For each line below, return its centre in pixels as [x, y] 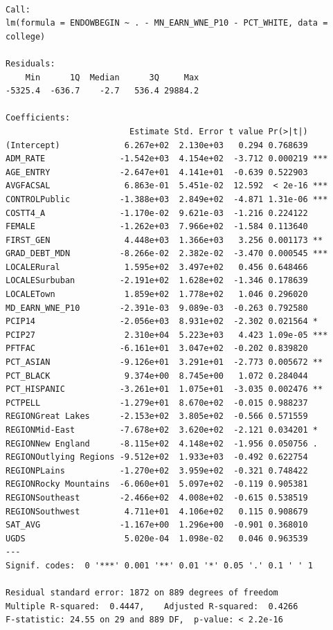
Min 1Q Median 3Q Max [112, 77]
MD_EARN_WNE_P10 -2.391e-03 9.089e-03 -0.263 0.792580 [157, 308]
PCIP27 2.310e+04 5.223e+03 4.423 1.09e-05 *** [167, 335]
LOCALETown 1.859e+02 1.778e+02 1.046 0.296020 [157, 295]
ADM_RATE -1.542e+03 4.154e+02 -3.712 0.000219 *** [167, 159]
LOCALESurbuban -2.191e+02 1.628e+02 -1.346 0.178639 [157, 281]
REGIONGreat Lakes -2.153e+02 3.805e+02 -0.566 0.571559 [157, 416]
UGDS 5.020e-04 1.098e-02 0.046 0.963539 [157, 538]
